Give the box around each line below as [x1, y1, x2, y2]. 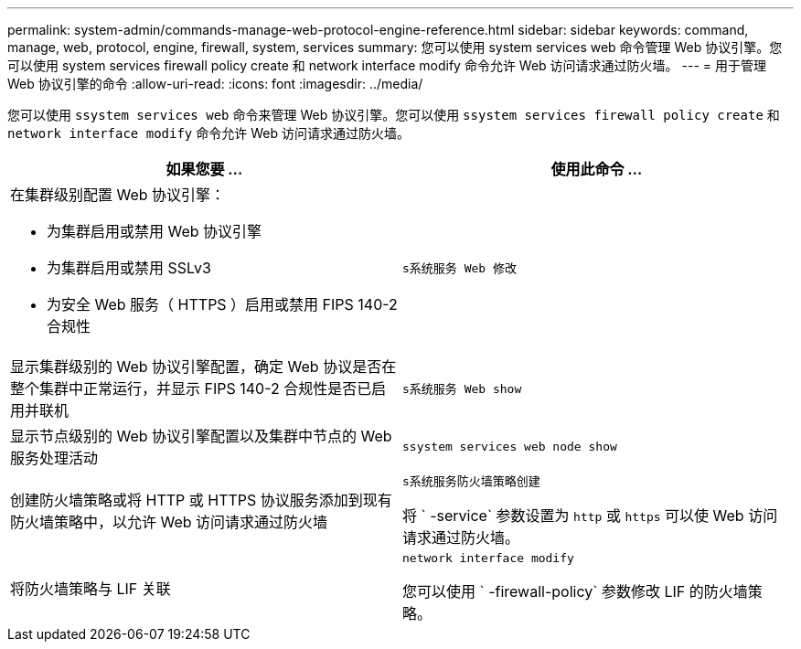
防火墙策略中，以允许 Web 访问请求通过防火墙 [10, 512, 328, 531]
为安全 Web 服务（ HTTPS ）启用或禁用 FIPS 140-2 [47, 295, 398, 314]
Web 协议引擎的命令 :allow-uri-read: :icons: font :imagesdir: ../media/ [7, 76, 423, 91]
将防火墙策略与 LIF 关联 [10, 579, 171, 598]
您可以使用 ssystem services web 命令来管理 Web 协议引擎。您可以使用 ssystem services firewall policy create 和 [7, 107, 780, 122]
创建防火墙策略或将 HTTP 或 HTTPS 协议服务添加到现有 [10, 490, 392, 509]
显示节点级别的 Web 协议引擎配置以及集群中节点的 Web [10, 427, 392, 445]
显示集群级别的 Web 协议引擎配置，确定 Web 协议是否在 [10, 357, 397, 376]
